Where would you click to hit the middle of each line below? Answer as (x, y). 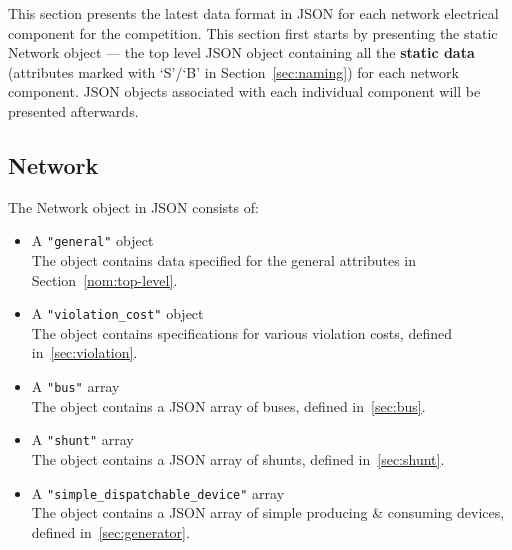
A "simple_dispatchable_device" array (158, 492)
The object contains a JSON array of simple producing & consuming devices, (268, 512)
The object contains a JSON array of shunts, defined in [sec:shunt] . (238, 458)
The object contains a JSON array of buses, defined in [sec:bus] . (228, 405)
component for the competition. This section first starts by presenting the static (253, 32)
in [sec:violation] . (84, 352)
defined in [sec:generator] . (110, 531)
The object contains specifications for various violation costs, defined (241, 332)
